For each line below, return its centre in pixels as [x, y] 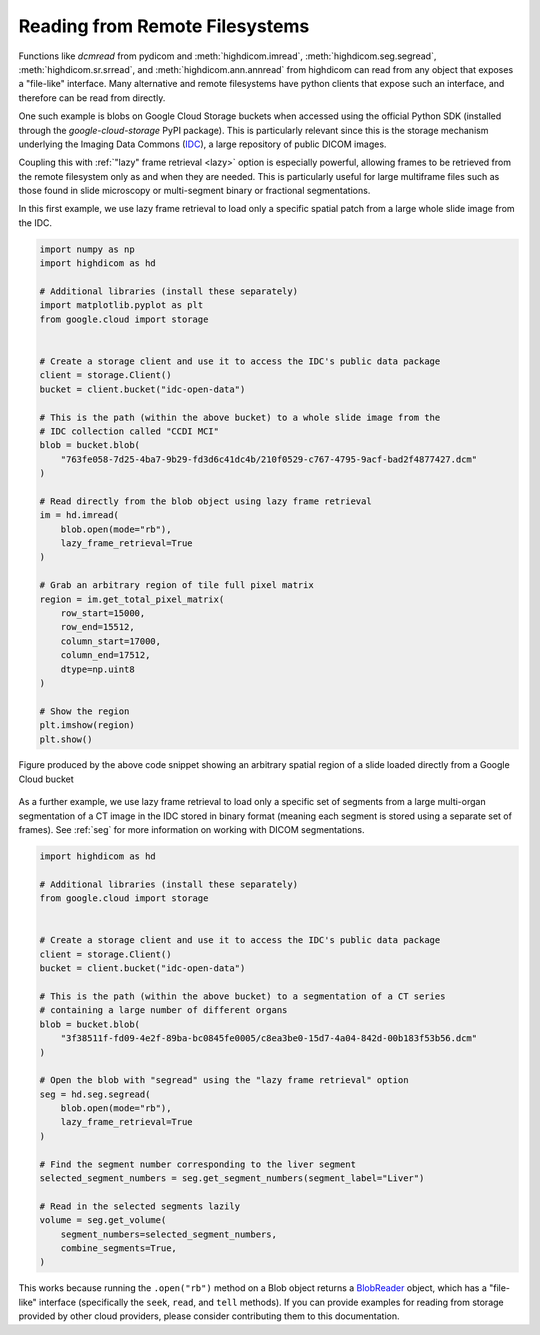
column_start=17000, [111, 641]
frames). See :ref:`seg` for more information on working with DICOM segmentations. [191, 830]
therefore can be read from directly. [92, 97]
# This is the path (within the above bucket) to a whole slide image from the [240, 417]
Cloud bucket [46, 779]
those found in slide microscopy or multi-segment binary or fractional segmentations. [194, 191]
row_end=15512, [97, 627]
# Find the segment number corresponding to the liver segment [198, 1164]
